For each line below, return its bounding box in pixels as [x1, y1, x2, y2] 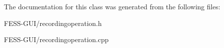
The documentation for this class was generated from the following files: [4, 1, 221, 11]
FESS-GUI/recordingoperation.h [4, 18, 102, 28]
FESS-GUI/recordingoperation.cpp [4, 34, 109, 45]
